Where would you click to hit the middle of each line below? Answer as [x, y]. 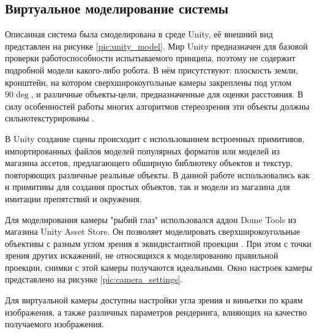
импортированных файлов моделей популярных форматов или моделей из [142, 150]
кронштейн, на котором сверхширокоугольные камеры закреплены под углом [148, 82]
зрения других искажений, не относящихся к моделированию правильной [142, 255]
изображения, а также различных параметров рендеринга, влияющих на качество [156, 312]
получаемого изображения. [54, 324]
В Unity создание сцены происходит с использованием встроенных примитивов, [155, 138]
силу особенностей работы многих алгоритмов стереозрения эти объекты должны [157, 106]
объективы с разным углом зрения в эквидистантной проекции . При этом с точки [158, 243]
